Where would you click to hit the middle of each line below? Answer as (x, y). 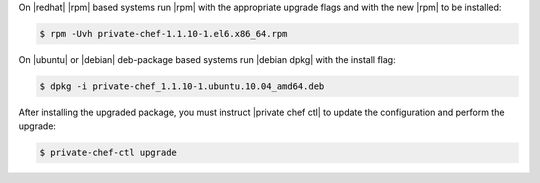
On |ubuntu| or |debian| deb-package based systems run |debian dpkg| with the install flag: (207, 59)
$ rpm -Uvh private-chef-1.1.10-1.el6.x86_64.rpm (163, 33)
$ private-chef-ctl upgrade (108, 153)
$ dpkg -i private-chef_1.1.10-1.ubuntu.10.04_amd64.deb (182, 86)
